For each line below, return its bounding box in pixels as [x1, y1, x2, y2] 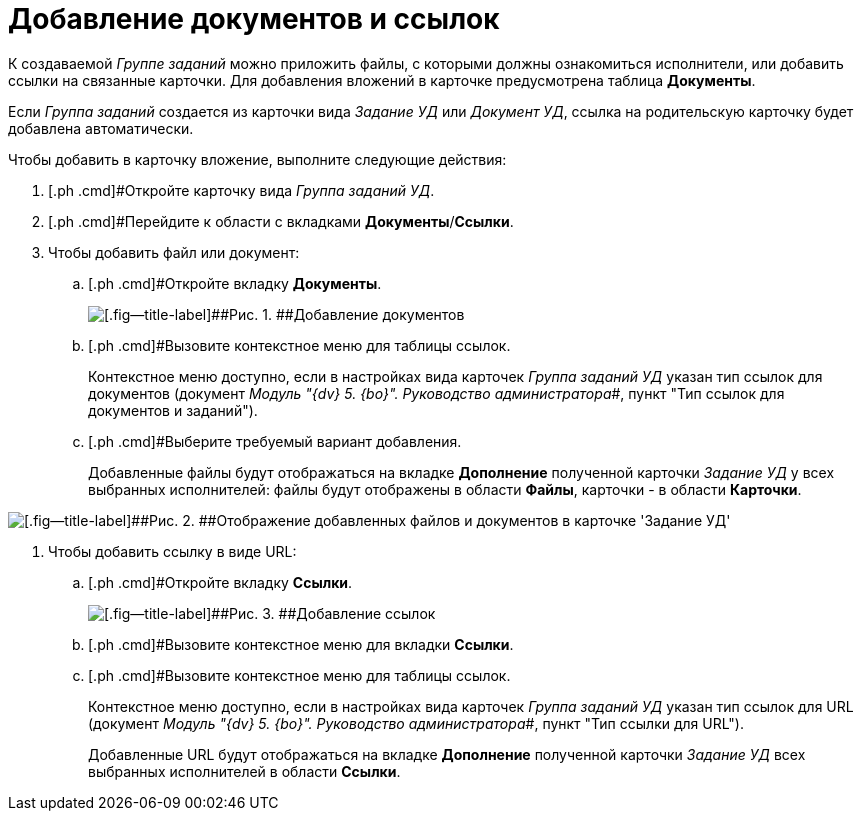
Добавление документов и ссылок [8, 2, 500, 36]
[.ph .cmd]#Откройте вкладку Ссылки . [88, 573, 353, 591]
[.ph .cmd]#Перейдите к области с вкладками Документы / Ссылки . [48, 212, 514, 230]
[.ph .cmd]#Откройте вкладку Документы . [88, 274, 382, 292]
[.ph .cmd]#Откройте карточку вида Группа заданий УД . [48, 181, 435, 199]
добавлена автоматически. [8, 119, 194, 137]
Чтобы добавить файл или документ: [48, 243, 300, 261]
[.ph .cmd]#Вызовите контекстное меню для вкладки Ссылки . [88, 635, 514, 653]
